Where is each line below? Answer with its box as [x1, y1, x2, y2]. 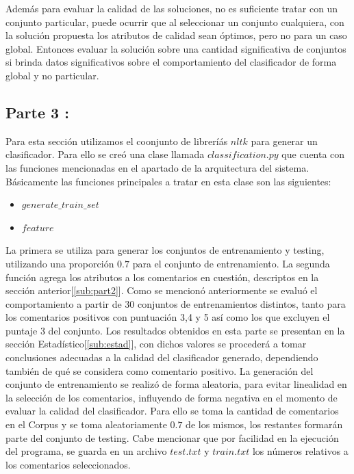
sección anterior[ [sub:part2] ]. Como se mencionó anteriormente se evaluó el [5, 283, 318, 298]
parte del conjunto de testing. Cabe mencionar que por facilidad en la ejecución [5, 430, 339, 445]
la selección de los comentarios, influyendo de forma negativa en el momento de [5, 390, 338, 404]
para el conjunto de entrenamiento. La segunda [132, 256, 330, 270]
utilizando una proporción [5, 256, 114, 270]
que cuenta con [281, 147, 345, 161]
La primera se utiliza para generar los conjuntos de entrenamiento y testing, [5, 243, 325, 257]
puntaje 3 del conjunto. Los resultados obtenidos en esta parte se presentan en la [5, 323, 345, 337]
